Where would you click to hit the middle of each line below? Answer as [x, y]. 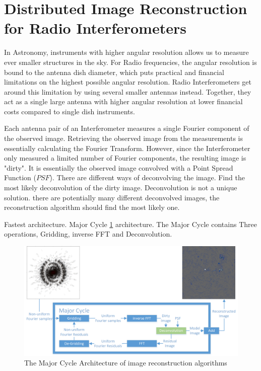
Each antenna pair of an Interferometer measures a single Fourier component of [127, 128]
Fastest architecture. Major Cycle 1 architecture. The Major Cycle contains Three [130, 224]
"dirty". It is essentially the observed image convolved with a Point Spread [119, 167]
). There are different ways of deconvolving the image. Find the [147, 177]
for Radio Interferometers [95, 28]
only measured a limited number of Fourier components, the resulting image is [125, 158]
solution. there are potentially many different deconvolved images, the [112, 197]
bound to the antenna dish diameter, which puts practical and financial [114, 72]
